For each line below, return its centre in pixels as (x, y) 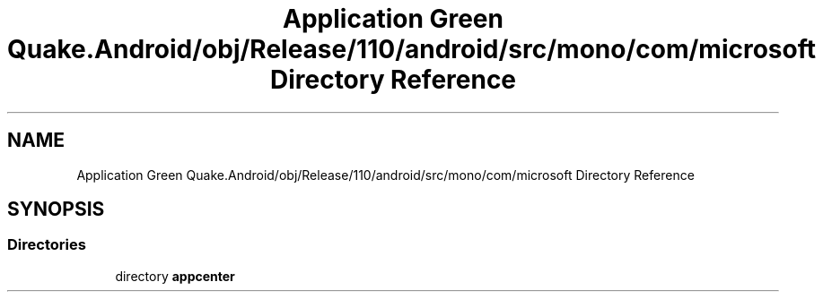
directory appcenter (175, 276)
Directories (47, 245)
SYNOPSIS (56, 209)
